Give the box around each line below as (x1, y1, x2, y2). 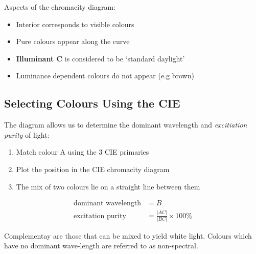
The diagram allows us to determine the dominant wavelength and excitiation (4, 119, 247, 130)
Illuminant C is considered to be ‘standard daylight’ (16, 53, 185, 63)
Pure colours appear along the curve (16, 36, 130, 47)
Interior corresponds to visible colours (16, 18, 134, 29)
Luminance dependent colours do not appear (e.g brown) (16, 70, 194, 81)
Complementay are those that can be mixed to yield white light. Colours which (4, 230, 252, 241)
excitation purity (74, 212, 126, 220)
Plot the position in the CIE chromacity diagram (16, 163, 170, 174)
